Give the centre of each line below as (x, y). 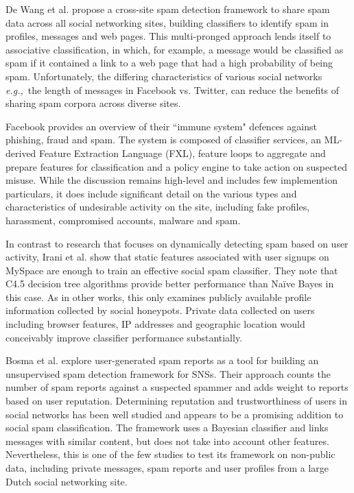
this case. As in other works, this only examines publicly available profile (158, 297)
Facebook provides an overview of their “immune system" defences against (161, 126)
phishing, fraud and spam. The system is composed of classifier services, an (164, 140)
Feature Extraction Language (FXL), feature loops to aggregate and (182, 153)
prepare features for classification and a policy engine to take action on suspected (176, 166)
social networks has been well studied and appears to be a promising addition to (175, 414)
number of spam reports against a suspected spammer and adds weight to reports (177, 387)
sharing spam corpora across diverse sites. (93, 103)
